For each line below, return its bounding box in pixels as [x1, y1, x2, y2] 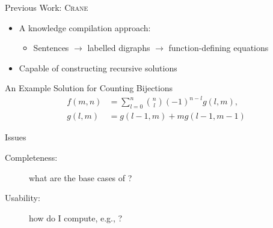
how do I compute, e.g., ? [29, 211, 123, 224]
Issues [5, 131, 26, 143]
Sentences [33, 41, 69, 54]
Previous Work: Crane [5, 1, 88, 13]
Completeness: [5, 151, 58, 163]
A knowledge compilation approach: [19, 21, 151, 34]
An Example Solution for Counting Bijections [5, 82, 173, 94]
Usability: [5, 191, 40, 204]
